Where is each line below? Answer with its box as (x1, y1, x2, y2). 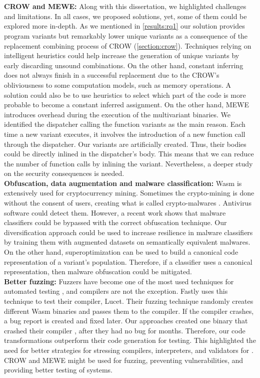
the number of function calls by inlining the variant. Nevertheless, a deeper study (4, 158, 253, 168)
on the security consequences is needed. (4, 168, 124, 178)
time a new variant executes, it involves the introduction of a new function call (4, 128, 245, 139)
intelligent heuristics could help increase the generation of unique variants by (4, 50, 239, 61)
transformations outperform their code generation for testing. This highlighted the (4, 335, 256, 345)
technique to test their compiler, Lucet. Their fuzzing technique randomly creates (4, 296, 253, 306)
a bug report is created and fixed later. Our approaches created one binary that (4, 315, 248, 326)
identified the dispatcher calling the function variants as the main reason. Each (4, 119, 245, 129)
